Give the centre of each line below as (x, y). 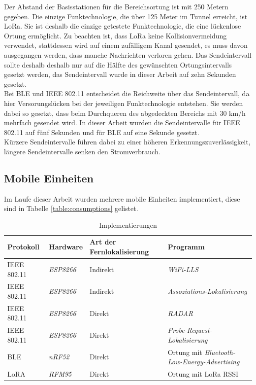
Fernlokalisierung (119, 252)
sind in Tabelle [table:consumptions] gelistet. (71, 208)
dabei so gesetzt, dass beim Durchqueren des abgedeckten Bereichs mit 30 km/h (125, 113)
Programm (186, 247)
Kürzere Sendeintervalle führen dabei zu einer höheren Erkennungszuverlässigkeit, (127, 142)
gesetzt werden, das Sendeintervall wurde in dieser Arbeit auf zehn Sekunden (120, 74)
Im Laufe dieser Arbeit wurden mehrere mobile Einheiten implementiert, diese (122, 198)
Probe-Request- (190, 330)
